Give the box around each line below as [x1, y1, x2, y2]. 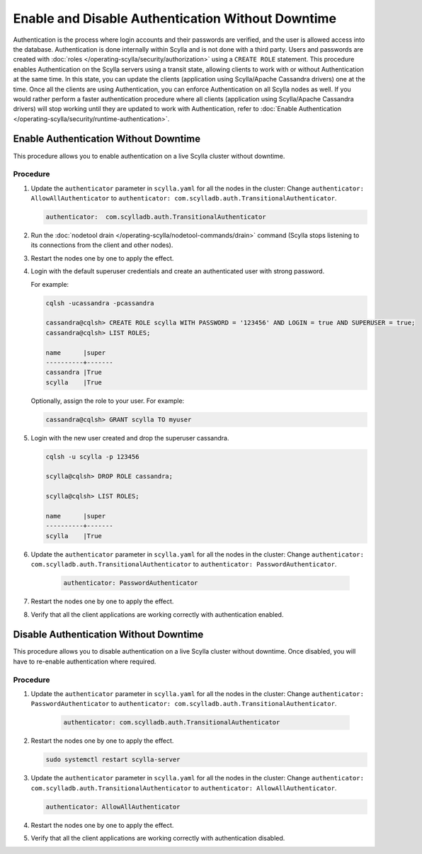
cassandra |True [45, 368, 103, 377]
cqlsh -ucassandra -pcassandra [45, 299, 155, 307]
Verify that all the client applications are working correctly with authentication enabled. [30, 610, 284, 619]
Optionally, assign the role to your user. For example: [30, 397, 185, 405]
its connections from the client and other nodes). [30, 241, 173, 249]
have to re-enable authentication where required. [13, 657, 156, 666]
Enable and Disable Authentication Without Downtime [13, 11, 336, 26]
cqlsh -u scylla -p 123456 [45, 452, 139, 460]
